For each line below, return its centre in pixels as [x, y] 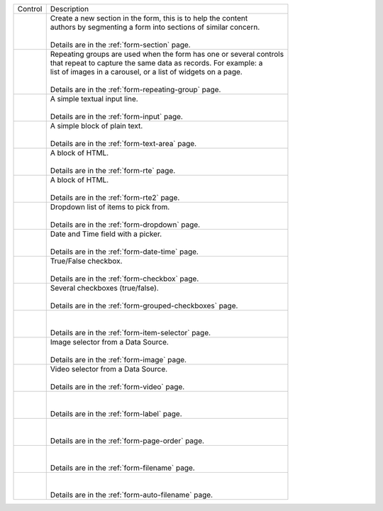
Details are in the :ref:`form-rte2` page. [115, 197]
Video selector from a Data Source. [109, 369]
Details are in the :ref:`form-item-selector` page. [131, 333]
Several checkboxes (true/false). [104, 288]
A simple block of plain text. [96, 126]
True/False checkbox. [86, 261]
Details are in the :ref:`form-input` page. [117, 117]
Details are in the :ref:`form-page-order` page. [127, 441]
